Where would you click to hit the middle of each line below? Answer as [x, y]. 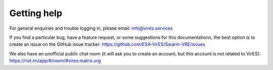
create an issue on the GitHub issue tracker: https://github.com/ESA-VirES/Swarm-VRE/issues [107, 44]
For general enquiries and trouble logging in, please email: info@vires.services [91, 28]
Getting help [36, 13]
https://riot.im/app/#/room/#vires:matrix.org [55, 61]
